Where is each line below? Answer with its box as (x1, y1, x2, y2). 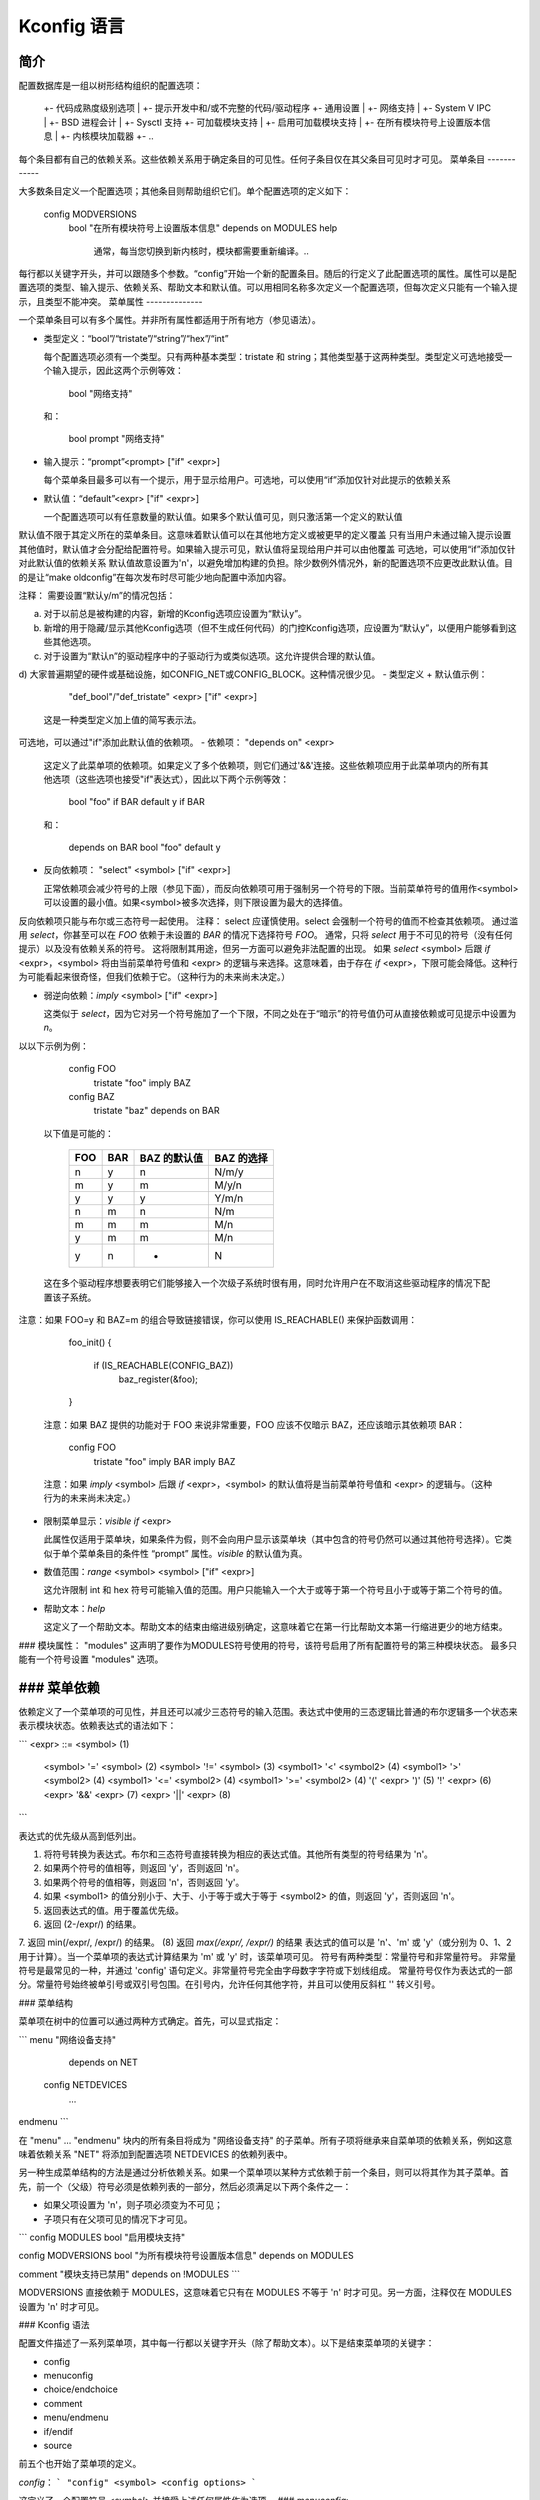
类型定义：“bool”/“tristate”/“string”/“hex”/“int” (43, 332, 229, 344)
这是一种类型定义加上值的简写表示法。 (43, 713, 202, 725)
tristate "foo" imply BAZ (93, 1076, 192, 1089)
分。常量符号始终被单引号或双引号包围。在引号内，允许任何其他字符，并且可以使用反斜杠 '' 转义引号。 (18, 1978, 441, 1990)
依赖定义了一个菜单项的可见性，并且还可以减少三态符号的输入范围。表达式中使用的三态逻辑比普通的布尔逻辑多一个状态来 (18, 1705, 518, 1717)
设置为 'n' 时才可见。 (18, 2300, 105, 2312)
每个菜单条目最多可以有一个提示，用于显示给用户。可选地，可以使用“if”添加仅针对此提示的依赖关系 (43, 474, 451, 486)
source (43, 2440, 73, 2452)
